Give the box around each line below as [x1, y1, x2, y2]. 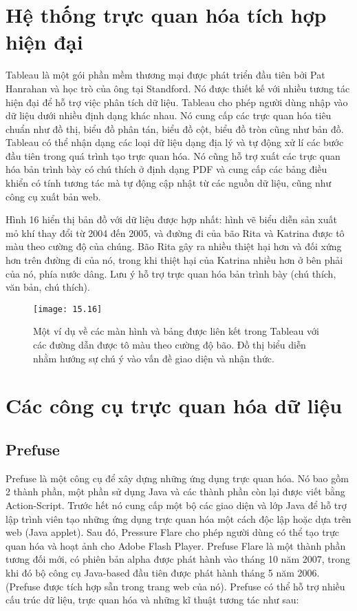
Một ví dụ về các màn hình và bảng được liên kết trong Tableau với [33, 324, 319, 338]
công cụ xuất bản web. [6, 189, 101, 203]
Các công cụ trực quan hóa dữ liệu [6, 391, 343, 420]
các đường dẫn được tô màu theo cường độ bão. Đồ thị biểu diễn [33, 338, 306, 352]
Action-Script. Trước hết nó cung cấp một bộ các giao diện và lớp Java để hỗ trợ [6, 498, 347, 512]
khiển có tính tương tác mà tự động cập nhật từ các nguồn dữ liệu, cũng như [6, 176, 332, 190]
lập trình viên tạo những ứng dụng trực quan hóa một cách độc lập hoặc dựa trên [6, 511, 351, 526]
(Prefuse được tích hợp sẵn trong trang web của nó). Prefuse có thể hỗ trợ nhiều [6, 579, 345, 593]
